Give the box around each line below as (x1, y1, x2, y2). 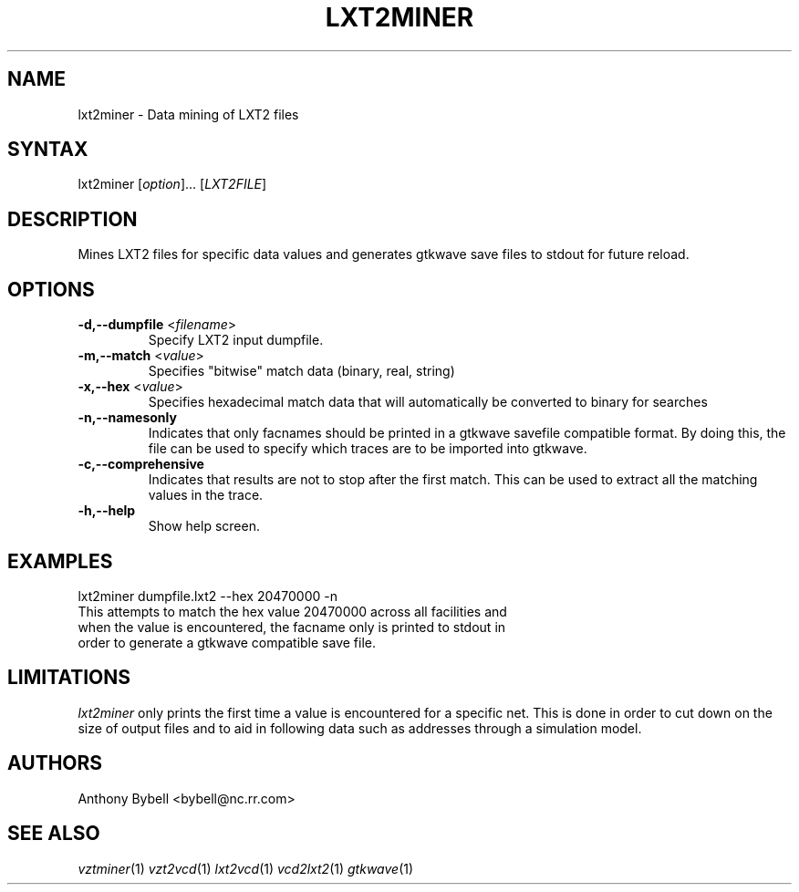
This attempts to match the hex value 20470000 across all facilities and (78, 603, 507, 619)
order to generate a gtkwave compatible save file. (78, 634, 377, 650)
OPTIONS (7, 277, 95, 301)
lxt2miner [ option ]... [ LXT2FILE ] (78, 176, 267, 192)
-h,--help (78, 503, 136, 519)
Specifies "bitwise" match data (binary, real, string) (148, 363, 455, 379)
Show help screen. (148, 518, 260, 534)
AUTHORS (7, 752, 103, 775)
